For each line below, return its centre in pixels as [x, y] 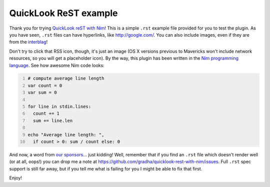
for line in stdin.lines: [59, 107]
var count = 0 [45, 85]
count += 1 [46, 114]
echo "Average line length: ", [66, 135]
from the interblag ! [28, 42]
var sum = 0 [42, 92]
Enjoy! [16, 178]
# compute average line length [66, 78]
